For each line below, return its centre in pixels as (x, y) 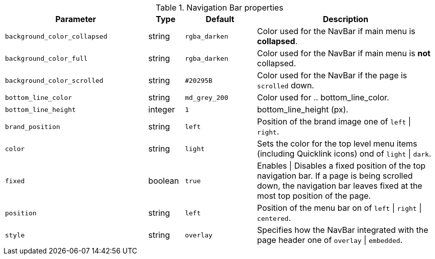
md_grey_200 (207, 97)
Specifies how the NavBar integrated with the (343, 230)
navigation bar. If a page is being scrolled (335, 176)
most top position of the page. (314, 196)
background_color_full (46, 58)
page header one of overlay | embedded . (330, 240)
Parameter (76, 19)
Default (220, 19)
